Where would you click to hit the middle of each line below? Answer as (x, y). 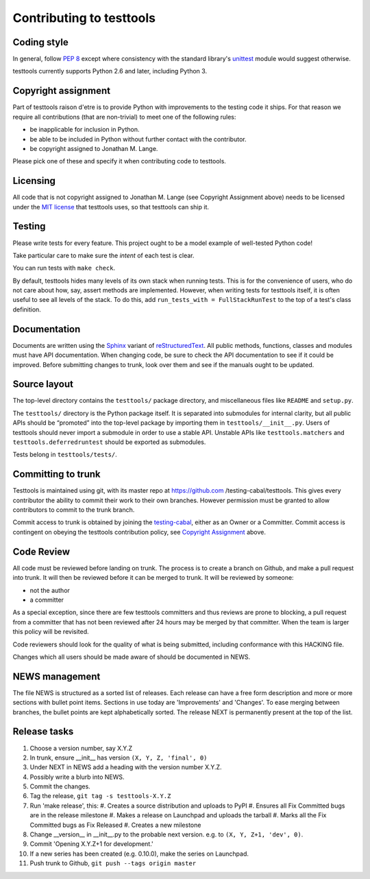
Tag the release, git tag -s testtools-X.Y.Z (100, 796)
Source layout (43, 384)
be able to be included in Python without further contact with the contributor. (138, 139)
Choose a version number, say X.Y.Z (81, 748)
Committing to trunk (57, 474)
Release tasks (43, 732)
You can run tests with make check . (64, 268)
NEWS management (57, 676)
